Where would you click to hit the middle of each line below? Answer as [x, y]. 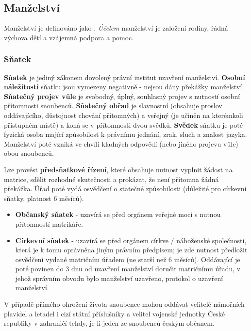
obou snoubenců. [29, 153]
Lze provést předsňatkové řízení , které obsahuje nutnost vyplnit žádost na [118, 169]
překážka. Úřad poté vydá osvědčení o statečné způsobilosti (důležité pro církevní [125, 189]
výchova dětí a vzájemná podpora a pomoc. [69, 37]
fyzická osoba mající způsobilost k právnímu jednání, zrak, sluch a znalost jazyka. [125, 134]
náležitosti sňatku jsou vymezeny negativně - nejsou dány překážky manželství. [124, 87]
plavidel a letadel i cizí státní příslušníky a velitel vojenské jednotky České [115, 313]
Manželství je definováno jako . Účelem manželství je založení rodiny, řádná [116, 28]
